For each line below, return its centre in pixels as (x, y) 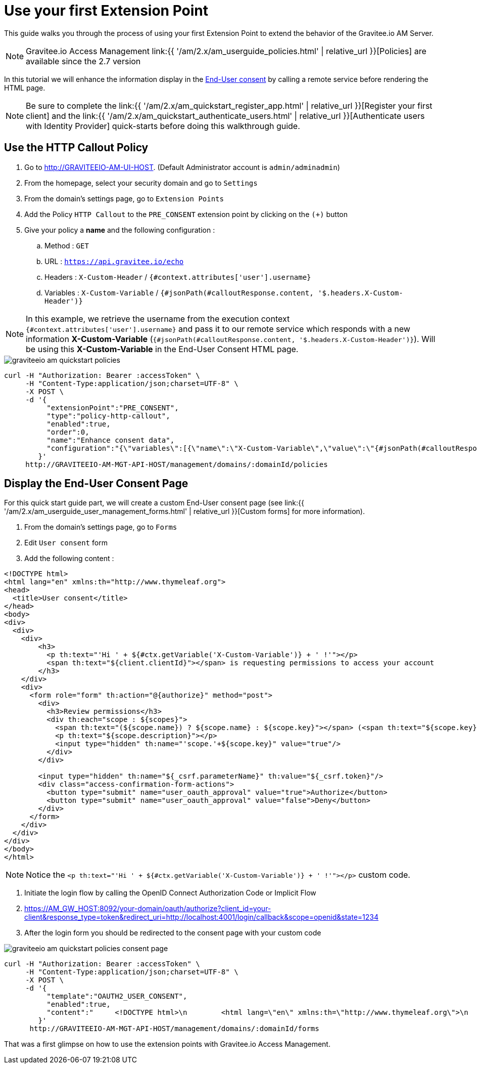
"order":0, (68, 432)
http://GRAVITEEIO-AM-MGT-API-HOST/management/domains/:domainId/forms (174, 1029)
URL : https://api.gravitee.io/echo (114, 261)
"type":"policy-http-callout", (108, 416)
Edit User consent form (66, 543)
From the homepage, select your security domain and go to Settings (141, 183)
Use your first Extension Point (106, 11)
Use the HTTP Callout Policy (76, 148)
